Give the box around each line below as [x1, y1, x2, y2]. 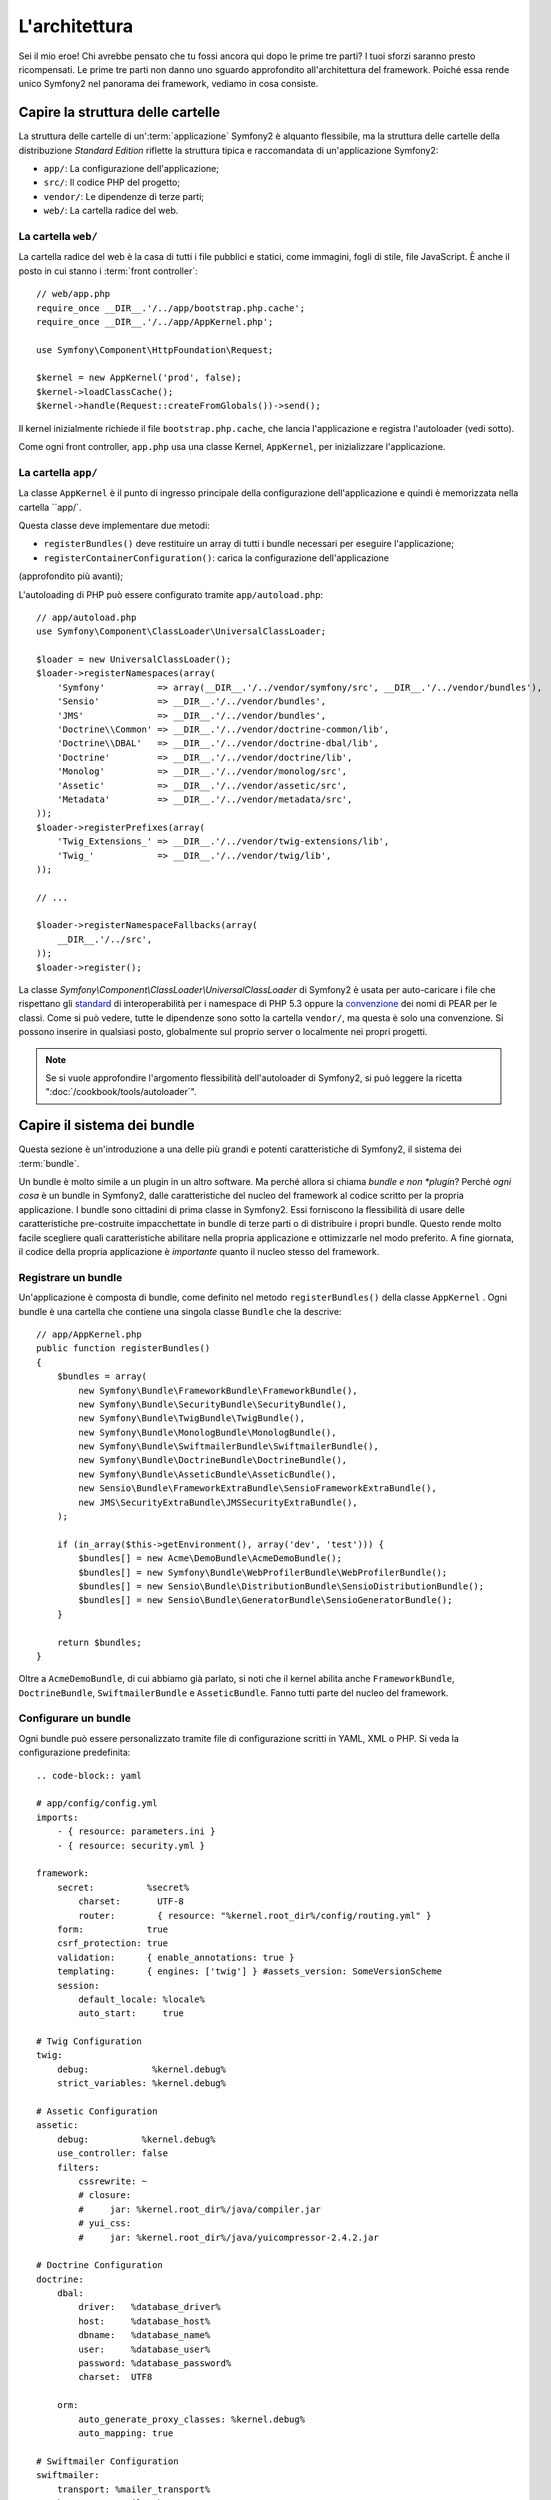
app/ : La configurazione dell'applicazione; [43, 163, 220, 175]
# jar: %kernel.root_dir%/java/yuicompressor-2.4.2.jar [78, 2231, 379, 2243]
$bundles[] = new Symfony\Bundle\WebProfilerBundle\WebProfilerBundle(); [78, 1566, 448, 1578]
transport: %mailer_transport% [56, 2483, 211, 2495]
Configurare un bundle [18, 1711, 132, 1725]
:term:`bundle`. [18, 1157, 80, 1169]
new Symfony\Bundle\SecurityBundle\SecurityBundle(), [78, 1398, 348, 1410]
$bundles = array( [56, 1371, 148, 1382]
